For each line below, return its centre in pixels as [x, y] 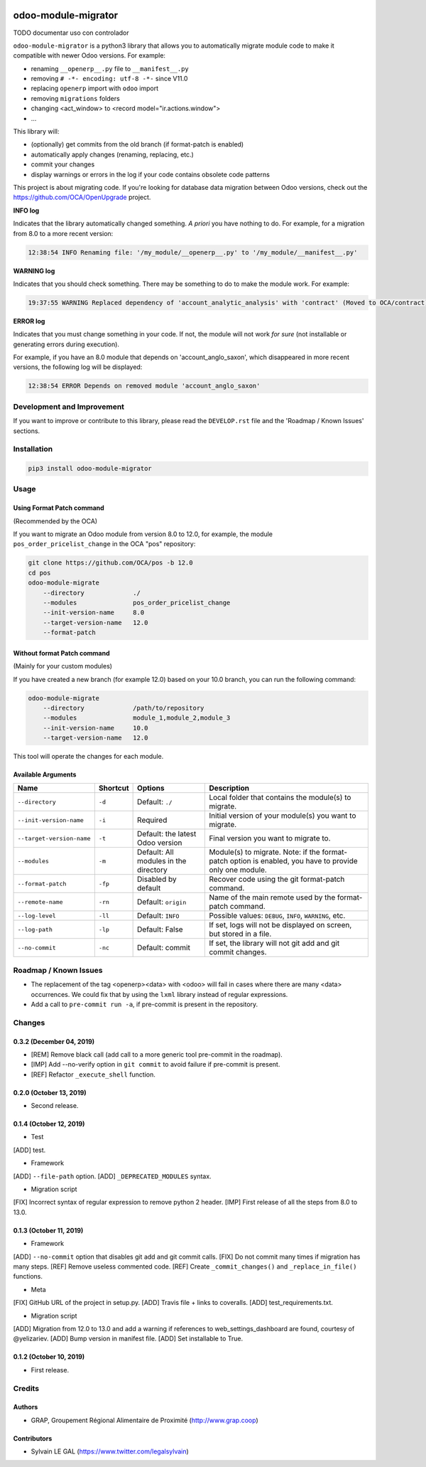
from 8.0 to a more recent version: [63, 233]
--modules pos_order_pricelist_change [137, 602]
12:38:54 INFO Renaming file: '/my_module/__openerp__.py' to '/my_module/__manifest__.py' [193, 252]
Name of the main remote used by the [272, 897]
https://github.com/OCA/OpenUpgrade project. [82, 197]
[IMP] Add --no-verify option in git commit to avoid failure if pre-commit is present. [155, 1065]
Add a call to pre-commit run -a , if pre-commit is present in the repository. [144, 1004]
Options [151, 788]
